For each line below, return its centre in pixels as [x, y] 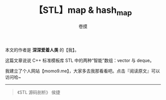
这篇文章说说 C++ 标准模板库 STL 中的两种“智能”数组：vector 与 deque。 [80, 60]
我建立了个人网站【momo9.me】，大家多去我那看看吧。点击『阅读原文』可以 [83, 71]
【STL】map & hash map [83, 11]
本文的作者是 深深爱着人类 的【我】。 [42, 50]
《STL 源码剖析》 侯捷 [39, 92]
